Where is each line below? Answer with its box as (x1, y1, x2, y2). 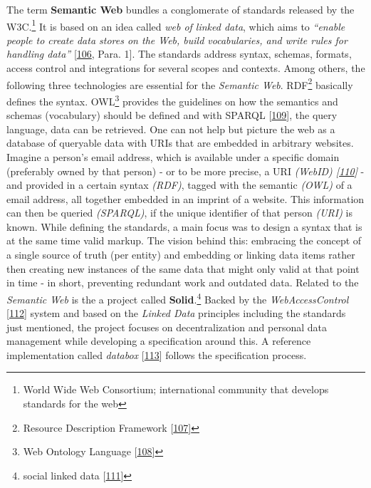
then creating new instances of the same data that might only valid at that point (6, 261, 360, 276)
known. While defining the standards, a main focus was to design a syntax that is (6, 219, 362, 234)
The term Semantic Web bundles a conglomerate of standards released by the (6, 2, 355, 16)
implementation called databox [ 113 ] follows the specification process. (6, 347, 307, 362)
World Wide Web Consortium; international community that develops (23, 382, 329, 397)
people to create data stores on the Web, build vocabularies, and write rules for (6, 32, 348, 47)
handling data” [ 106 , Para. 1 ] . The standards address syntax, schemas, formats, (6, 46, 352, 61)
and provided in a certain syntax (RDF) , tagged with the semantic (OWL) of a (6, 177, 352, 192)
